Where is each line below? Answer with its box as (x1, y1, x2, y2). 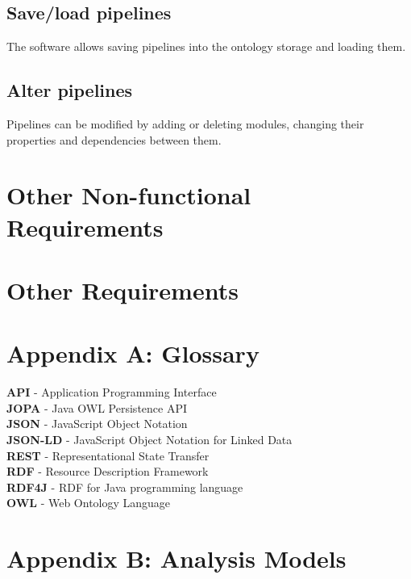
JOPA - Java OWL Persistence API (6, 399, 188, 416)
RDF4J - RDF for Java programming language (6, 478, 243, 495)
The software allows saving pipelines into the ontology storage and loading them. (6, 38, 406, 55)
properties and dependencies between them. (6, 131, 222, 148)
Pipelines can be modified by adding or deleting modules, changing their (6, 115, 364, 132)
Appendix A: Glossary (6, 337, 259, 370)
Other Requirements (6, 273, 239, 306)
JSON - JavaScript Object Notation (6, 415, 188, 432)
